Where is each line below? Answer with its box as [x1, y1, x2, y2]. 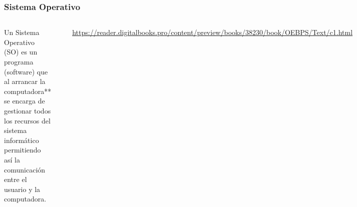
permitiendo [4, 144, 41, 155]
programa [4, 56, 34, 66]
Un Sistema [4, 27, 40, 37]
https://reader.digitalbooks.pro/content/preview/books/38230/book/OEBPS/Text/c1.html [72, 27, 353, 37]
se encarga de [4, 95, 45, 106]
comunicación [4, 164, 46, 174]
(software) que [4, 66, 48, 76]
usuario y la [4, 183, 41, 194]
